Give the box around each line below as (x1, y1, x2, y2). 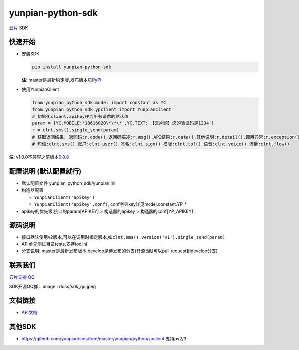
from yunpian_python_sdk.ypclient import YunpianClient (32, 107, 172, 112)
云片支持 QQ (9, 274, 35, 280)
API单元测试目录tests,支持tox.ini (21, 241, 87, 247)
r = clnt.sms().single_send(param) (32, 127, 119, 133)
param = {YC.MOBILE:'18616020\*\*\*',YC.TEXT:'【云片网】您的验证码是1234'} (32, 120, 214, 126)
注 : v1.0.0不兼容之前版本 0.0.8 (9, 154, 69, 160)
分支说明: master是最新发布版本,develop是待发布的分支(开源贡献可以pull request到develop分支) (21, 248, 218, 254)
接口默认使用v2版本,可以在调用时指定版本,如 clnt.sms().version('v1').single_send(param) (21, 234, 225, 240)
